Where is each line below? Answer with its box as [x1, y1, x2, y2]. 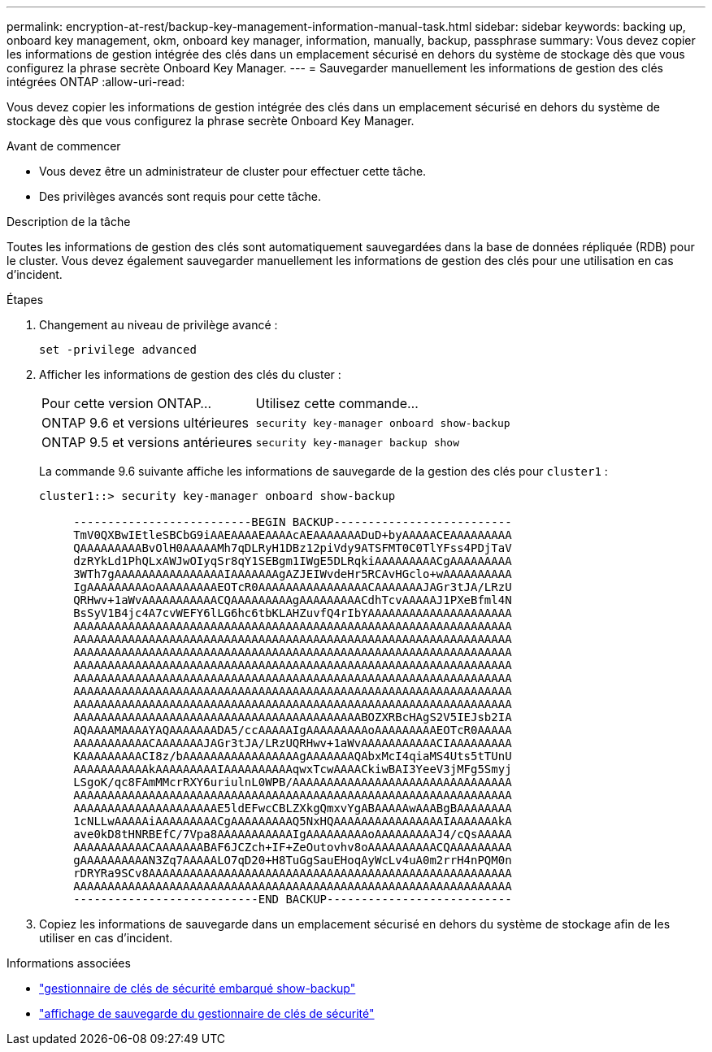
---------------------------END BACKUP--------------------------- [73, 893, 512, 906]
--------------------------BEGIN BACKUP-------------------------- [73, 515, 512, 528]
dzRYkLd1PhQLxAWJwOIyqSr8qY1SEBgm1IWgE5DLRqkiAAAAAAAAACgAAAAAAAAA [73, 554, 512, 567]
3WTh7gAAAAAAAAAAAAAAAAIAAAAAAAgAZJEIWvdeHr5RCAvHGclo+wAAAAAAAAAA [73, 567, 512, 580]
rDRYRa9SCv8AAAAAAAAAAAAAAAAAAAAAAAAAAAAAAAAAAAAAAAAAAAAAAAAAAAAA [73, 867, 512, 880]
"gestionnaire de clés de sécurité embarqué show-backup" [39, 981, 356, 995]
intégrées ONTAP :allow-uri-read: [7, 75, 185, 89]
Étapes [7, 293, 44, 306]
